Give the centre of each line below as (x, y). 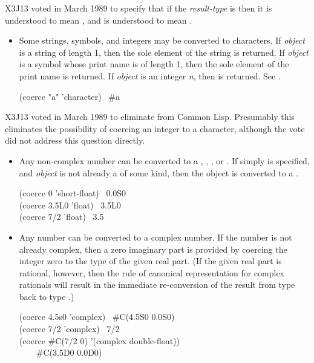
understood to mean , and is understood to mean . (99, 20)
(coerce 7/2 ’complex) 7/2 (69, 329)
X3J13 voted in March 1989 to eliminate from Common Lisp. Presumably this (150, 117)
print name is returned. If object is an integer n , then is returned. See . (150, 75)
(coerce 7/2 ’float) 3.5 (61, 217)
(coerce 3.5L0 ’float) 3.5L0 (70, 205)
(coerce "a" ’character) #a (69, 96)
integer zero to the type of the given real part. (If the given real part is (150, 261)
